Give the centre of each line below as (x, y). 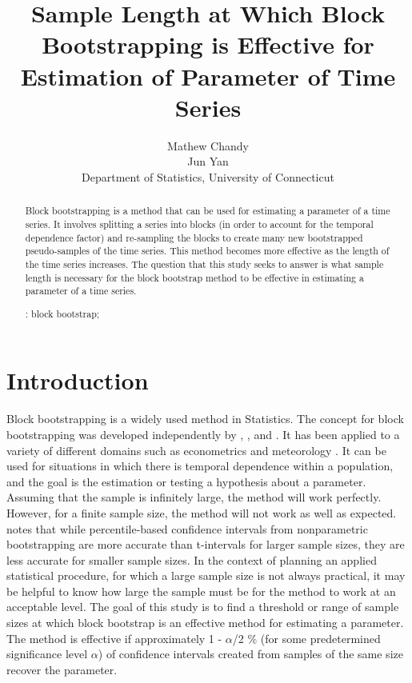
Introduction (78, 380)
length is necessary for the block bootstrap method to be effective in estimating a (194, 277)
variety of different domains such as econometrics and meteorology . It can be (196, 450)
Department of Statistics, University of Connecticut (208, 176)
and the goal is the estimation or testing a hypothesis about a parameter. (186, 481)
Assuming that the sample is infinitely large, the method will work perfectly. (194, 497)
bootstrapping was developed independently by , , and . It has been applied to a (203, 434)
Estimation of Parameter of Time (208, 76)
